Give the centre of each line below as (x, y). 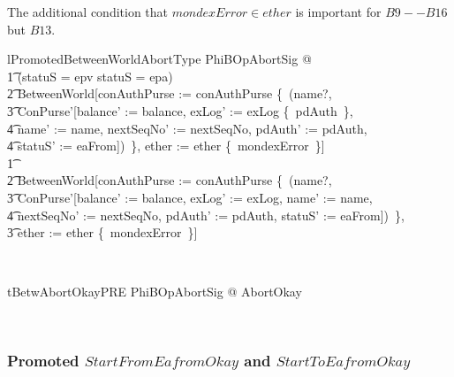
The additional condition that (88, 12)
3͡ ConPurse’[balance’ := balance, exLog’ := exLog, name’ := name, (190, 197)
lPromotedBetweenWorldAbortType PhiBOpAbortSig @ (159, 59)
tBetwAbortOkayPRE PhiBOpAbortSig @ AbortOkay (155, 292)
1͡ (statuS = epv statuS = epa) (90, 76)
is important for (338, 12)
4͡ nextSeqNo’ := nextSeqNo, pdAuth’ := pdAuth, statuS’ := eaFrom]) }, (206, 215)
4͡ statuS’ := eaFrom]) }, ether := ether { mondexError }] (166, 146)
